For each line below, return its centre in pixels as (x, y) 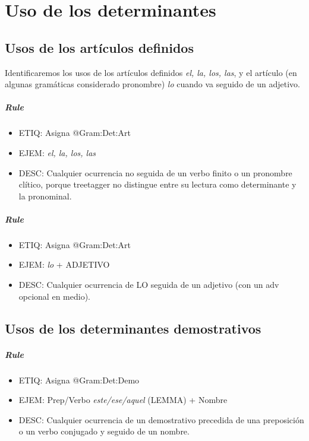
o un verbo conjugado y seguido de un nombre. (104, 431)
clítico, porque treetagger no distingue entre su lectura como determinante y (157, 184)
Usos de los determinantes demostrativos (133, 328)
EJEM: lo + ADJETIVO (64, 264)
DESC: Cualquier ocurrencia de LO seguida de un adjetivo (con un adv (149, 285)
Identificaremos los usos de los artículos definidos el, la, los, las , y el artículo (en (151, 72)
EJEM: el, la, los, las (57, 152)
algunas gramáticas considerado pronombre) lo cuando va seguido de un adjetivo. (152, 84)
